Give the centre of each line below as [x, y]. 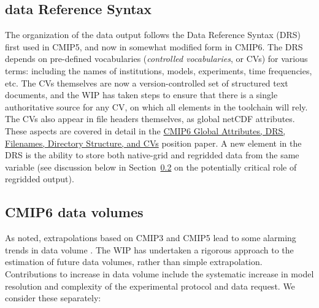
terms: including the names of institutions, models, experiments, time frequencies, [159, 70]
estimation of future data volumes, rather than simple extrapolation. [134, 262]
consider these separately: [53, 298]
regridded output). [40, 179]
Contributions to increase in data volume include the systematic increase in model [159, 273]
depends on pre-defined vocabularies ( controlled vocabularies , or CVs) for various [156, 59]
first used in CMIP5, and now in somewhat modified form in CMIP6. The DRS [154, 46]
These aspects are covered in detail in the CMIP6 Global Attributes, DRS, [145, 130]
